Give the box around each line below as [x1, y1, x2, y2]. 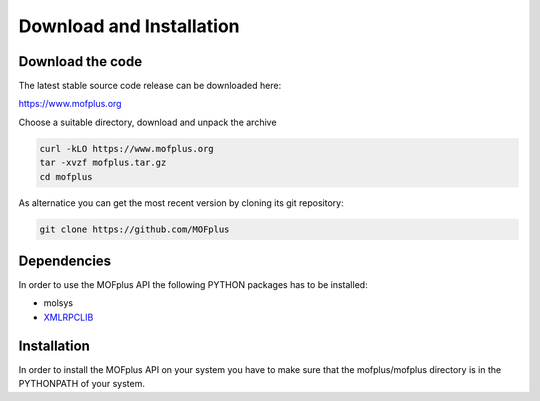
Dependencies [18, 252, 112, 269]
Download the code [18, 53, 143, 70]
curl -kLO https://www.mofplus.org [39, 143, 214, 154]
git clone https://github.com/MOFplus [39, 223, 230, 235]
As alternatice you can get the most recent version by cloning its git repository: [18, 196, 344, 209]
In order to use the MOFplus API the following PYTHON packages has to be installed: [18, 279, 369, 291]
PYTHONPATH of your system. [18, 378, 145, 390]
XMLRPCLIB [43, 311, 94, 323]
